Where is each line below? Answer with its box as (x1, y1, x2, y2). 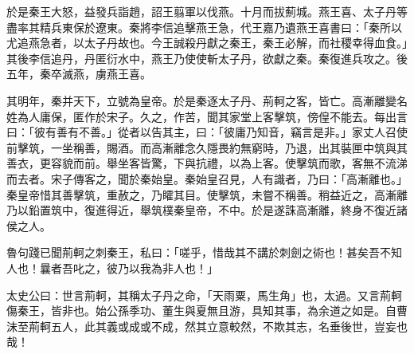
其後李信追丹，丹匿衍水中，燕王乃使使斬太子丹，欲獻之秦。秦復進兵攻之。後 (6, 49, 408, 66)
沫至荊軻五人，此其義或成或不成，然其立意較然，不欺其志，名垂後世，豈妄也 (6, 317, 408, 334)
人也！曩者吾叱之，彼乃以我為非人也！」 (6, 259, 218, 276)
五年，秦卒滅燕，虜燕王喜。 (6, 65, 151, 82)
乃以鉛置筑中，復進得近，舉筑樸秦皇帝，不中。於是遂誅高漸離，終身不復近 (6, 202, 396, 218)
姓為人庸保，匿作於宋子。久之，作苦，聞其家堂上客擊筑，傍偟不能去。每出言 (6, 108, 408, 124)
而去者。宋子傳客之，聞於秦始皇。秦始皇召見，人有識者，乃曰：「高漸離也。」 (6, 170, 408, 187)
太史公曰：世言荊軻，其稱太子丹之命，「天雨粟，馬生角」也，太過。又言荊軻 (6, 286, 402, 303)
